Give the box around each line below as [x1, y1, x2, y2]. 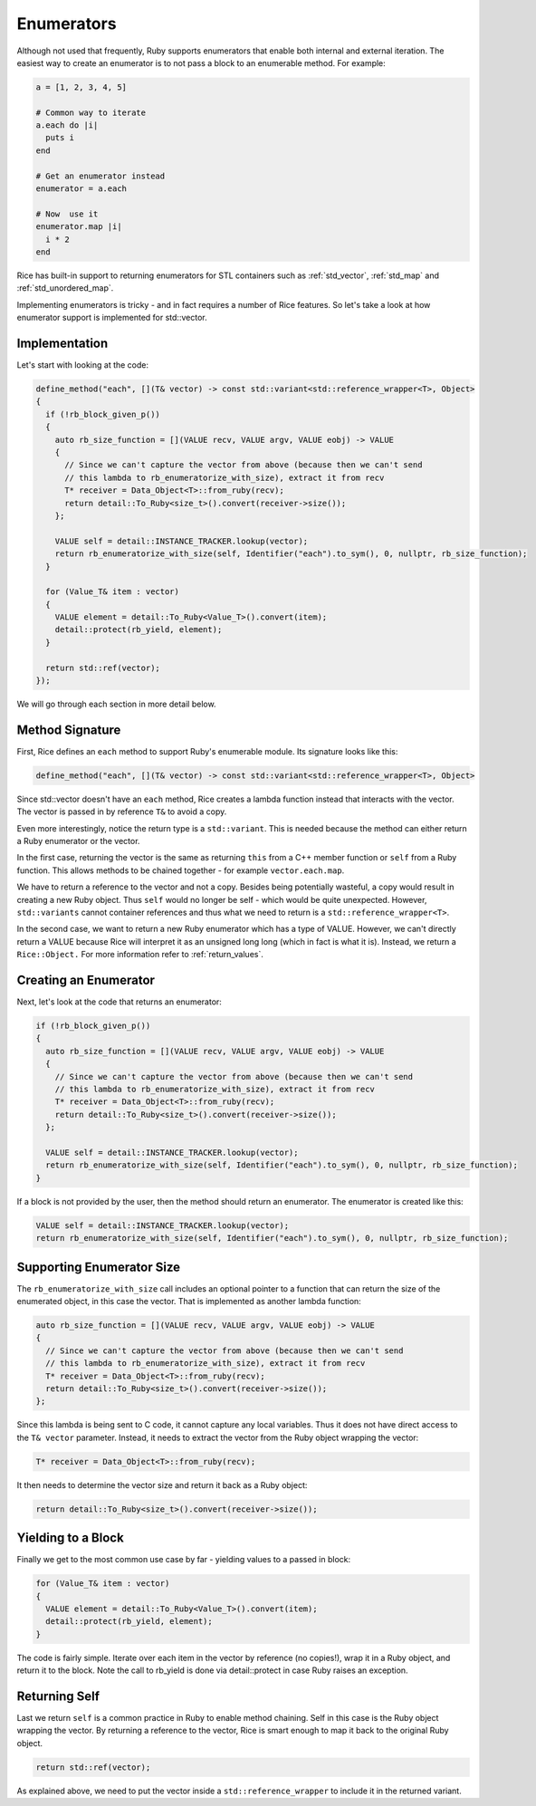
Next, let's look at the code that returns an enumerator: [16, 996, 222, 1007]
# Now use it [35, 208, 99, 219]
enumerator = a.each [35, 184, 127, 194]
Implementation [16, 335, 109, 351]
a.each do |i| [35, 120, 99, 130]
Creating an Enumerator [16, 973, 156, 987]
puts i [45, 132, 75, 143]
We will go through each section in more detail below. [16, 698, 216, 710]
